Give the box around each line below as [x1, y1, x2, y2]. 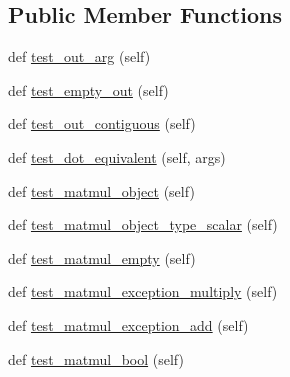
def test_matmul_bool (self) [8, 348, 184, 369]
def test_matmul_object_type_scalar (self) [8, 214, 278, 235]
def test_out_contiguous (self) [8, 113, 196, 134]
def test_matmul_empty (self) [8, 247, 196, 268]
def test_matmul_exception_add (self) [8, 314, 249, 335]
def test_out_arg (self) [8, 46, 151, 67]
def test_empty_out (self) [8, 79, 169, 100]
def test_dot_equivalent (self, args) [8, 146, 226, 167]
